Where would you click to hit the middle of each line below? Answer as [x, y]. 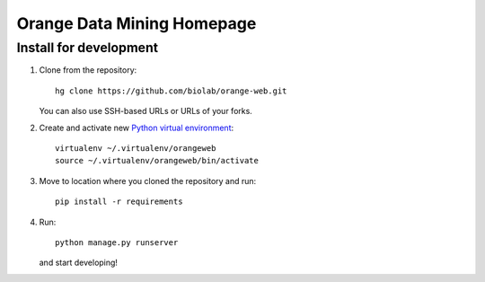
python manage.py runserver [117, 242]
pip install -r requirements [119, 202]
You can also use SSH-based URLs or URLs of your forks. [146, 111]
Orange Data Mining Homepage [137, 23]
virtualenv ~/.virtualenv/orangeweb [136, 148]
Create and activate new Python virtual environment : [137, 128]
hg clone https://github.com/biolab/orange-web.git [171, 91]
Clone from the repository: [88, 70]
